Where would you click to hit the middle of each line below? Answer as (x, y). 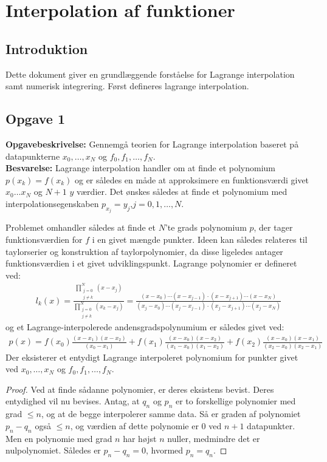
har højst (140, 438)
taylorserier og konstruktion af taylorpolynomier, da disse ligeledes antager (144, 251)
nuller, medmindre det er (214, 438)
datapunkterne (33, 156)
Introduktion (47, 48)
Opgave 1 (35, 119)
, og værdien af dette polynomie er (134, 425)
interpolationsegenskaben (52, 203)
